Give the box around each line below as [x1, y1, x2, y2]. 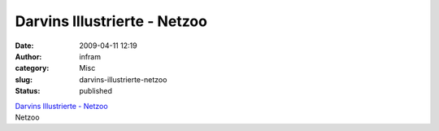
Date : [15, 41, 34, 50]
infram [79, 51, 102, 61]
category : [15, 63, 50, 73]
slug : [15, 74, 33, 85]
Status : [15, 86, 41, 96]
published [79, 86, 113, 96]
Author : [15, 51, 42, 61]
